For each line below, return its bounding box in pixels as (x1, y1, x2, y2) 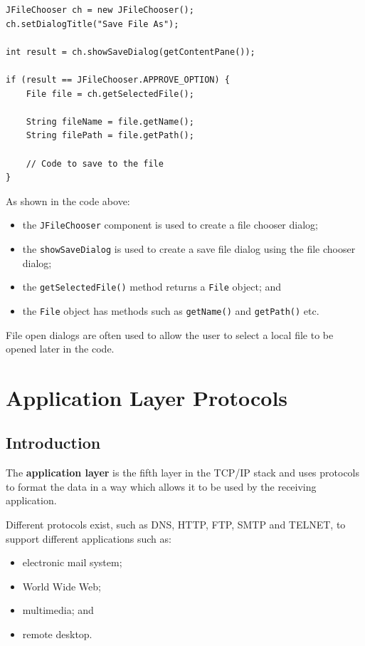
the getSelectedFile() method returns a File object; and (22, 279, 282, 294)
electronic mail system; (22, 555, 122, 570)
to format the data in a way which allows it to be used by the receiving (6, 479, 317, 494)
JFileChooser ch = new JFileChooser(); (6, 5, 194, 15)
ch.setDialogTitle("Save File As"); (6, 19, 179, 29)
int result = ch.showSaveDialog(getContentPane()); (6, 46, 255, 57)
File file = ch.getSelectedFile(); (26, 88, 194, 99)
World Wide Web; (22, 578, 101, 593)
